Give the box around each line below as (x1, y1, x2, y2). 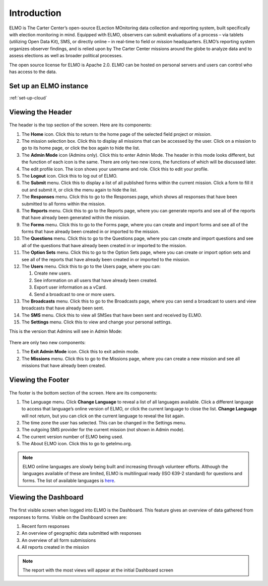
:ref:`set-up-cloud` (9, 95, 47, 100)
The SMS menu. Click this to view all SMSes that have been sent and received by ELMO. (21, 312, 202, 318)
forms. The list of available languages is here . (22, 478, 116, 484)
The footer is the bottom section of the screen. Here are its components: (9, 390, 157, 395)
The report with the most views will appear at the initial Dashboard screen (22, 567, 174, 573)
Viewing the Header (9, 107, 72, 116)
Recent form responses (21, 523, 69, 529)
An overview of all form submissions (21, 537, 96, 543)
